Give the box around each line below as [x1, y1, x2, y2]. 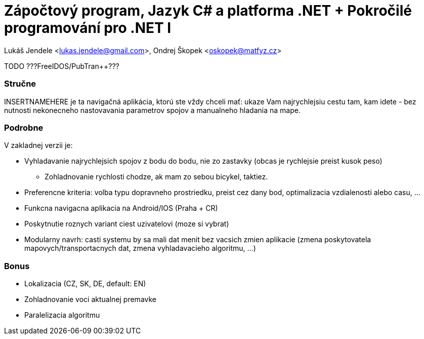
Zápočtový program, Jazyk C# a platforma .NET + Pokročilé [4, 2, 412, 19]
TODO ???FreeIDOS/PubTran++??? [4, 61, 119, 70]
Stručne [4, 79, 36, 89]
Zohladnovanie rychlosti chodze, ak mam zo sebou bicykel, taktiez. [45, 172, 268, 181]
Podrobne [4, 122, 44, 133]
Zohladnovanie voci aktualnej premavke [24, 295, 157, 304]
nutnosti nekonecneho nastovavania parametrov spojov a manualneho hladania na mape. [4, 105, 301, 115]
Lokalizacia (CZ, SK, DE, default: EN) [24, 279, 146, 288]
